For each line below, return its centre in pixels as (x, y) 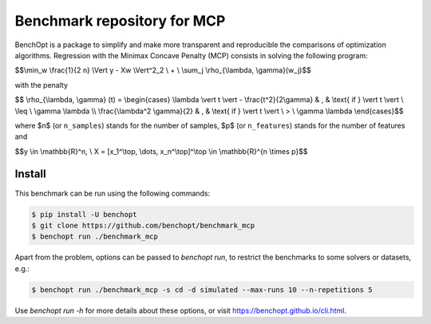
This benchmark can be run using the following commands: (113, 193)
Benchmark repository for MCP (120, 21)
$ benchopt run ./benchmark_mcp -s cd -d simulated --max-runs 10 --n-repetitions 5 (202, 290)
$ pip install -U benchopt (84, 214)
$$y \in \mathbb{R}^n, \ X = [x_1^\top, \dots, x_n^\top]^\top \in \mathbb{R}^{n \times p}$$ (161, 151)
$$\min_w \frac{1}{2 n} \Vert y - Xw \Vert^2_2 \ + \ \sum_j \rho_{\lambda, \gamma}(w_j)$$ (163, 70)
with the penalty (41, 85)
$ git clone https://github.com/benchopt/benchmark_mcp (143, 225)
